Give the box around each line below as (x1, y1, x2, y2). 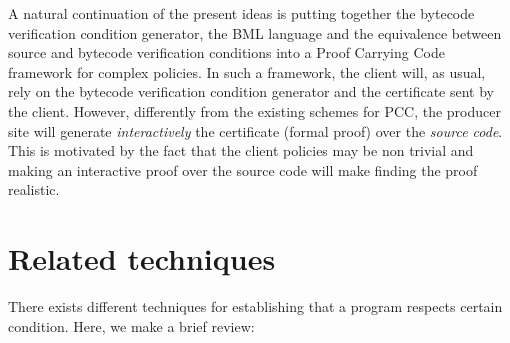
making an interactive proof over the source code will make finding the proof (8, 159, 478, 180)
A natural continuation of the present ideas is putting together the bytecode (8, 3, 475, 23)
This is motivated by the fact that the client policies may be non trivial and (8, 140, 474, 161)
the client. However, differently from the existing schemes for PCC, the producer (8, 100, 501, 121)
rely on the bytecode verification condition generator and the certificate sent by (8, 81, 494, 102)
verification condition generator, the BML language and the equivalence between (8, 22, 502, 43)
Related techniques (8, 238, 276, 279)
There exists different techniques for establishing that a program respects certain (8, 296, 503, 317)
